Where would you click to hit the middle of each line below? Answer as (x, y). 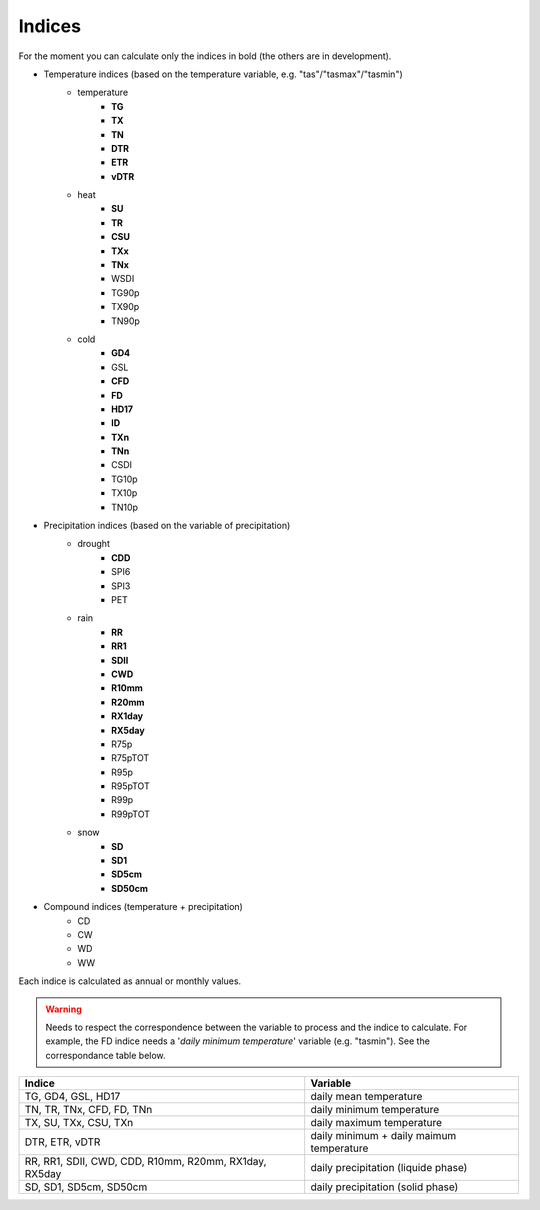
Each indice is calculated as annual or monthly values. (130, 981)
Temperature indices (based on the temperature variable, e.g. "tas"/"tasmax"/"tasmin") (223, 74)
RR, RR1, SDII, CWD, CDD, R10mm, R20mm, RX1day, (145, 1162)
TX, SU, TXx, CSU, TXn (79, 1123)
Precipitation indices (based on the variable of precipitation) (167, 526)
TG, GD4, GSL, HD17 (72, 1097)
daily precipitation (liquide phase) (389, 1168)
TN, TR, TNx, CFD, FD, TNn (88, 1110)
